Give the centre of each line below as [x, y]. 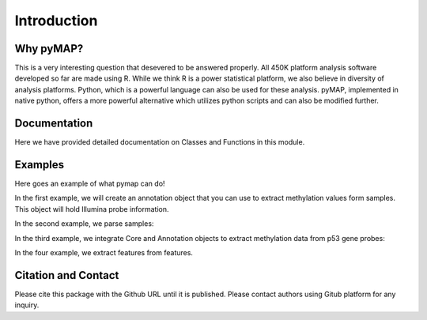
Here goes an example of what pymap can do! [90, 184]
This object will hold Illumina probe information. [92, 209]
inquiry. [27, 305]
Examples [40, 165]
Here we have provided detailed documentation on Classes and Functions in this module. [160, 142]
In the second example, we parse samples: [84, 224]
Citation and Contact [67, 275]
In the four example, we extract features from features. [104, 252]
